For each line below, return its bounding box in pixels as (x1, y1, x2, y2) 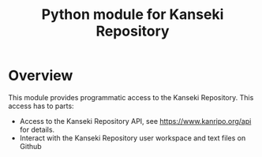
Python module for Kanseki (41, 6, 224, 24)
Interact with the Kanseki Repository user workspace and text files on (19, 133, 246, 143)
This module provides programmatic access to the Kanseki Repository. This (8, 92, 254, 102)
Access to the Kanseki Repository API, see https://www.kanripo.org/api (19, 116, 252, 125)
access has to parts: (8, 101, 74, 110)
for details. (19, 125, 55, 134)
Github (19, 141, 42, 151)
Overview (8, 67, 73, 84)
